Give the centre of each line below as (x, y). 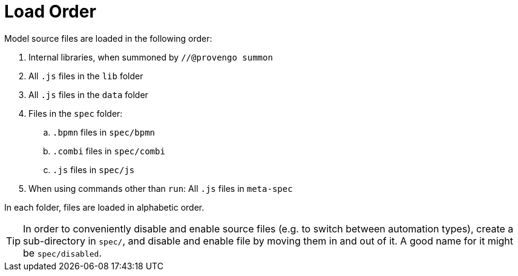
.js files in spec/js (94, 169)
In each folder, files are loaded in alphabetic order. (104, 207)
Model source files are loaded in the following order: (108, 38)
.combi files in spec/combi (109, 151)
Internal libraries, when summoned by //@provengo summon (151, 57)
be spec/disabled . (62, 253)
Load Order (50, 11)
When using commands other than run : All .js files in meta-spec (161, 188)
